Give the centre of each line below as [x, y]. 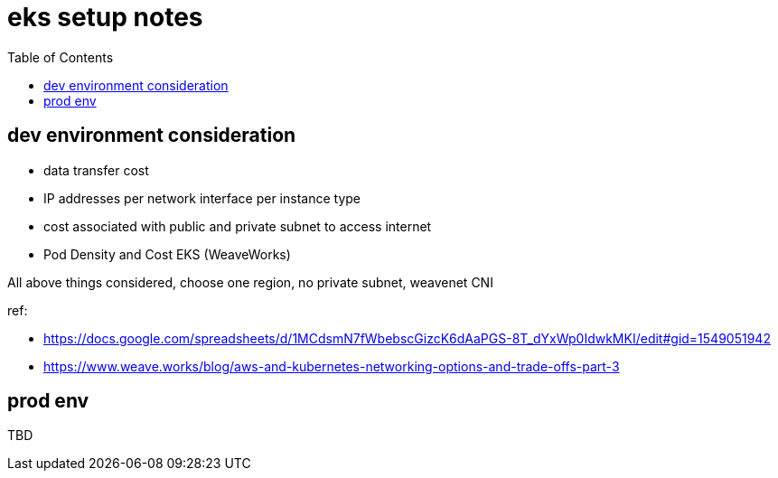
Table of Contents [61, 57]
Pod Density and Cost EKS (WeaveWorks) [167, 254]
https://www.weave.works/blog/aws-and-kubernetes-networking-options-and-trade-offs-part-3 [332, 366]
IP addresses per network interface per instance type [202, 198]
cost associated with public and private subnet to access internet [238, 226]
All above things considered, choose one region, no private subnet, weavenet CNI [250, 282]
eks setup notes [105, 17]
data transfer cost [96, 170]
